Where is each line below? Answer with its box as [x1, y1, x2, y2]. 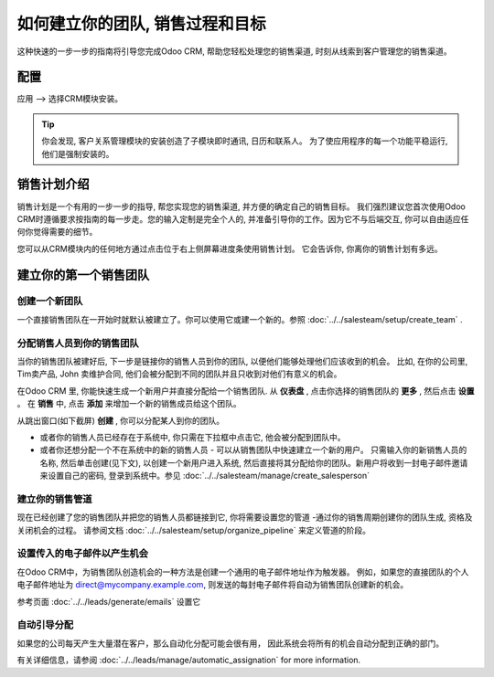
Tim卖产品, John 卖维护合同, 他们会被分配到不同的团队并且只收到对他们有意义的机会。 [16, 368, 342, 379]
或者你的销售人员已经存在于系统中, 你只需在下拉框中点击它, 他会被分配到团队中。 [39, 431, 346, 442]
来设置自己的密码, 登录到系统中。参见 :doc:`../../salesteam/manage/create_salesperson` [39, 471, 370, 481]
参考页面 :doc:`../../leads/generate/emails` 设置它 [16, 596, 201, 607]
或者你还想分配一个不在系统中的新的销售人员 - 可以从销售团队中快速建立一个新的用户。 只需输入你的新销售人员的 [39, 444, 467, 456]
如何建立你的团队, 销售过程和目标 [16, 14, 267, 34]
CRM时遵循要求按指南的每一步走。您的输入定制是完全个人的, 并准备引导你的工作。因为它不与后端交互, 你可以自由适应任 [16, 213, 469, 224]
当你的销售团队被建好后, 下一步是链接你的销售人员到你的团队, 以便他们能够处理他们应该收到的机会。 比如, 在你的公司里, [16, 356, 468, 366]
